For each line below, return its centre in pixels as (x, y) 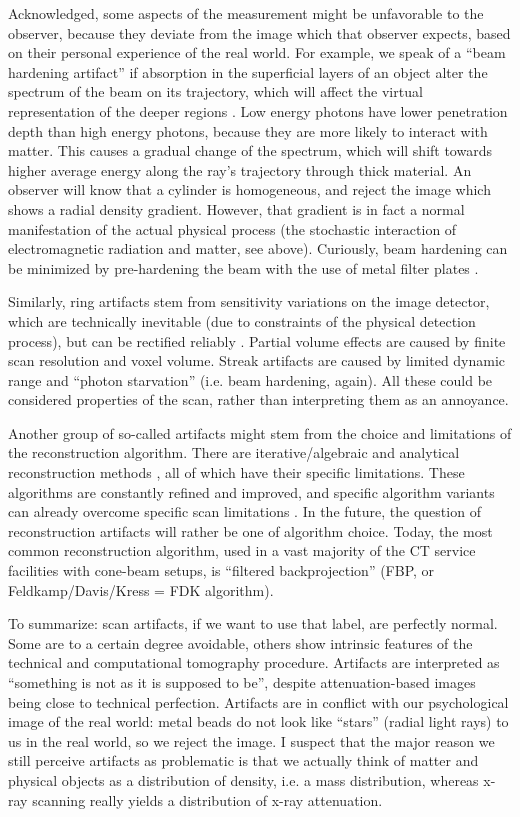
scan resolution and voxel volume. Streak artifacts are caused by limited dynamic (257, 360)
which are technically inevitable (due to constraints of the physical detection (242, 320)
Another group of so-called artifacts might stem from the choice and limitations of (260, 432)
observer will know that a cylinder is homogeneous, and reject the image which (249, 189)
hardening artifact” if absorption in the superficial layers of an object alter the (248, 71)
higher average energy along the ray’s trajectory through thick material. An (240, 169)
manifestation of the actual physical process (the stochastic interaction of (232, 228)
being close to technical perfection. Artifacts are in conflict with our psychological (258, 701)
